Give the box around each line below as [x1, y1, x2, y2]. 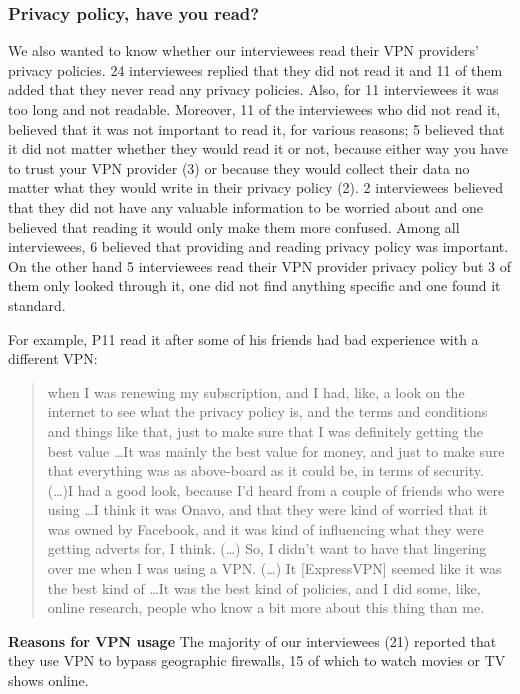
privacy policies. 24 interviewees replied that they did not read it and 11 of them [8, 59, 503, 80]
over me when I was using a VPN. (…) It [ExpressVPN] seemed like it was [47, 558, 502, 579]
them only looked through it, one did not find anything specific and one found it [8, 275, 501, 296]
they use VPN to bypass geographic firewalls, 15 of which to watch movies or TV [8, 650, 506, 671]
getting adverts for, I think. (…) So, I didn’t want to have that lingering [47, 538, 487, 559]
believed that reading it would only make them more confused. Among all [8, 216, 460, 237]
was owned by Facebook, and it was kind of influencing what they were [47, 518, 484, 539]
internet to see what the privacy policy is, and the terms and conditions [47, 401, 488, 422]
